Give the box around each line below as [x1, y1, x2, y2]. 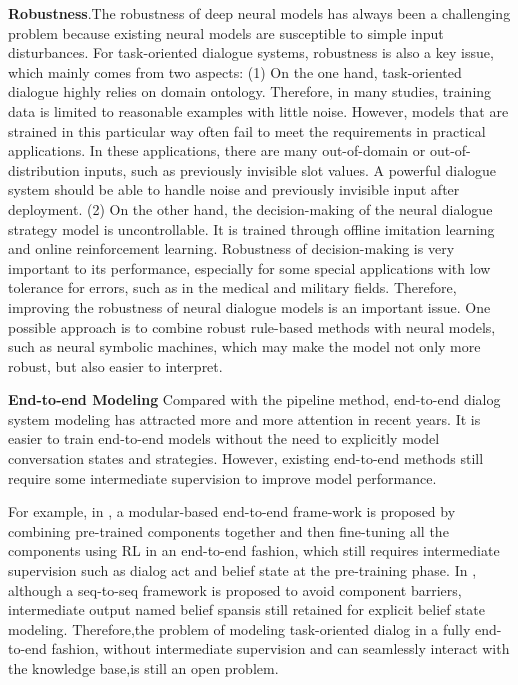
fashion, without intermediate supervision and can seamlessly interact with [51, 638, 510, 659]
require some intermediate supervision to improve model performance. [8, 467, 437, 488]
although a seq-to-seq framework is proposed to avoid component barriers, [8, 579, 462, 600]
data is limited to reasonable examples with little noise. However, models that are [8, 100, 509, 121]
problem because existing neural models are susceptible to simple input [8, 22, 444, 43]
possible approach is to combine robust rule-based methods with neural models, [8, 316, 496, 337]
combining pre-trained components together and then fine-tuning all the [8, 520, 449, 541]
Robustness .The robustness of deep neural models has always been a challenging [8, 3, 511, 23]
